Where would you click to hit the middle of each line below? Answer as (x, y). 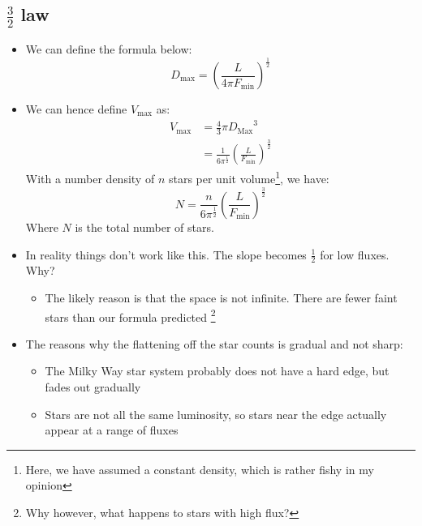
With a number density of (90, 178)
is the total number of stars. (144, 227)
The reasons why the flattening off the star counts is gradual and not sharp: (214, 343)
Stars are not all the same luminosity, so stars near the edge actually (216, 414)
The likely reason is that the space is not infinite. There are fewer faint (221, 297)
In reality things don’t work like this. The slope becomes (166, 254)
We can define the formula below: (109, 49)
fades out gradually (93, 387)
